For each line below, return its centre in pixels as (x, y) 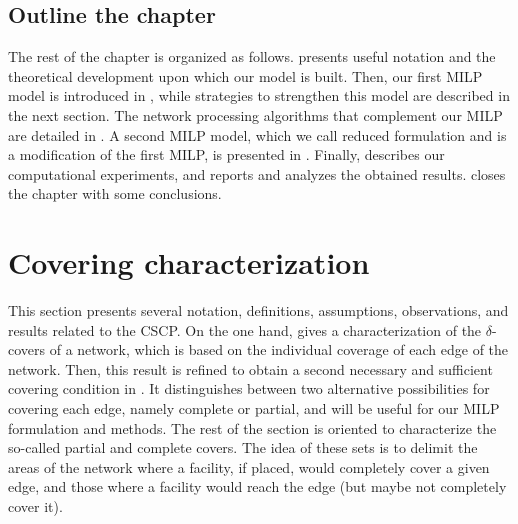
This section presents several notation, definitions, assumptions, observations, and (258, 310)
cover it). (35, 506)
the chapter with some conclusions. (115, 193)
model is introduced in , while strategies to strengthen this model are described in (259, 95)
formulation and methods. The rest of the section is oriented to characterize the (252, 427)
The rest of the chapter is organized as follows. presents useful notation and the (252, 56)
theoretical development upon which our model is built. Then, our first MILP (245, 75)
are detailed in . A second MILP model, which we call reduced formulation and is (257, 134)
